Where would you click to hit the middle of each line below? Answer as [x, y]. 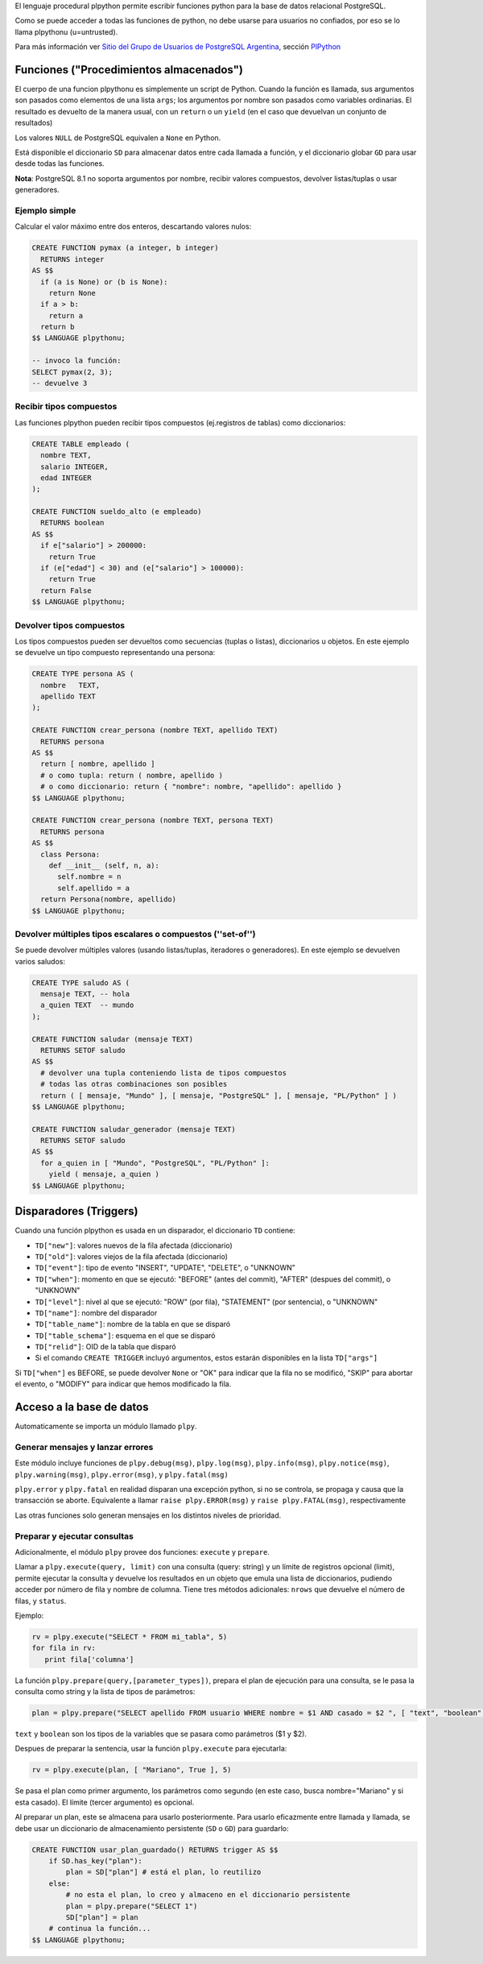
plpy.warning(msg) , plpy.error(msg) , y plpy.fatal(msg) [122, 1474]
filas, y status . [41, 1601]
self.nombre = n [89, 877]
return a [66, 315]
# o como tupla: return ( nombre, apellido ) [132, 775]
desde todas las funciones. [60, 164]
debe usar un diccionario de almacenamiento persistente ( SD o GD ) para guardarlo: [152, 1828]
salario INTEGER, [74, 466]
